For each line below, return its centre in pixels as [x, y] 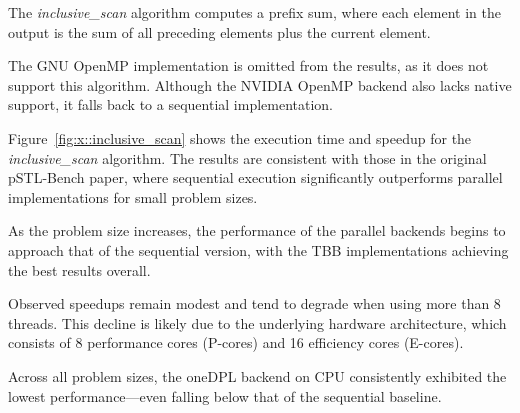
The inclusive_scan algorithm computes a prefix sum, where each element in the [255, 12]
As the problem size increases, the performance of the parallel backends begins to [257, 230]
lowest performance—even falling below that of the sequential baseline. [225, 395]
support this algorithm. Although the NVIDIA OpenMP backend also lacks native [260, 84]
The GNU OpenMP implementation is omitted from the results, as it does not [248, 65]
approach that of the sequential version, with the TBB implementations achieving [258, 249]
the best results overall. [79, 269]
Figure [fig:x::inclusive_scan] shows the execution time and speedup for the [240, 137]
